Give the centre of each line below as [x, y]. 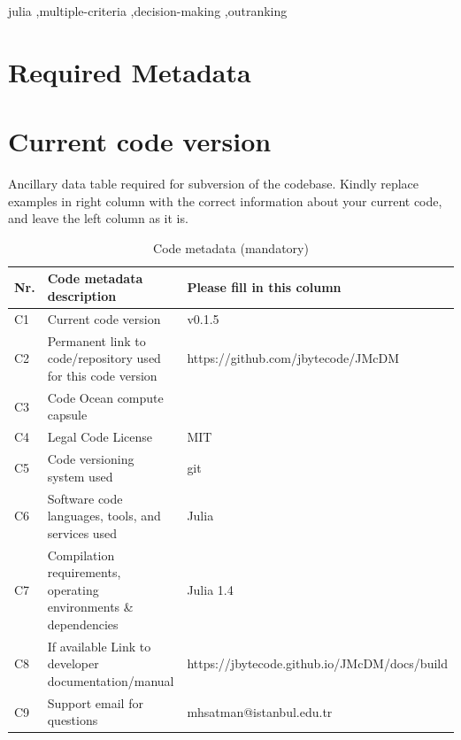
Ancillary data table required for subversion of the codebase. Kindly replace [214, 184]
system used [80, 476]
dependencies [83, 624]
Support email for [95, 702]
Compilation [81, 555]
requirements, [84, 572]
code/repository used [104, 358]
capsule [67, 415]
